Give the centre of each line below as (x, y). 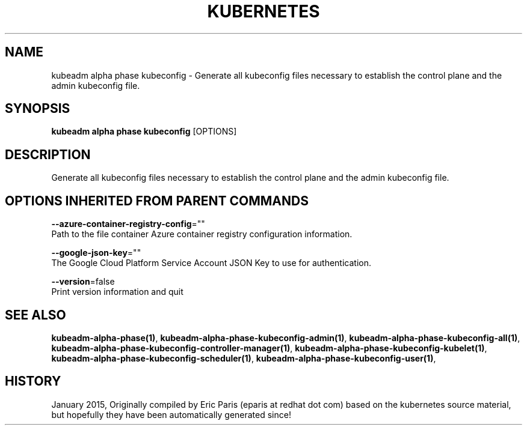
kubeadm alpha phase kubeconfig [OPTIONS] (144, 132)
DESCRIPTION (48, 154)
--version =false (83, 282)
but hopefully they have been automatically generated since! (171, 414)
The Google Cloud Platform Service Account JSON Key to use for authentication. (211, 263)
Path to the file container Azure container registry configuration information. (202, 234)
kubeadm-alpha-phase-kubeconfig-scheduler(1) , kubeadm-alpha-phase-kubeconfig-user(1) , (244, 358)
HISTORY (33, 381)
